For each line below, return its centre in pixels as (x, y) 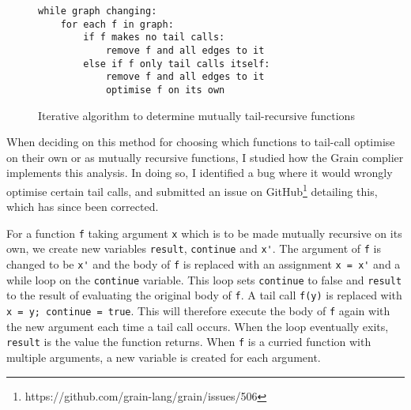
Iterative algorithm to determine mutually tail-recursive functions (196, 115)
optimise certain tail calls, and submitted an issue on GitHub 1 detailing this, (192, 190)
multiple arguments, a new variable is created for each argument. (164, 357)
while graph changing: (98, 11)
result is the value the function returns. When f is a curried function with (189, 342)
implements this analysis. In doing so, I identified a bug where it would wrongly (200, 173)
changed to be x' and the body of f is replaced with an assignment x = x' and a (204, 264)
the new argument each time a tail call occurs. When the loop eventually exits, (198, 326)
